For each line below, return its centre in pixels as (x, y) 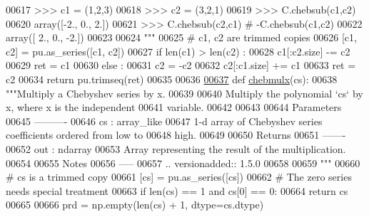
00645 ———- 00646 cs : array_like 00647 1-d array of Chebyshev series (164, 121)
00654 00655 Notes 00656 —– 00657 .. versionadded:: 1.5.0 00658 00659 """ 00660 (183, 163)
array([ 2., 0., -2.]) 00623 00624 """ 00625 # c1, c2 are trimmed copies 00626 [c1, (181, 37)
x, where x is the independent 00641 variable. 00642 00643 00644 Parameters (174, 107)
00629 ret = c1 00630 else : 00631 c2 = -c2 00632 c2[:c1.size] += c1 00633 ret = (181, 65)
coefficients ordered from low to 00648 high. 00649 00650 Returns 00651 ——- (176, 135)
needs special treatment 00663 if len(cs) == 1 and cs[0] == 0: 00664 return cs (177, 190)
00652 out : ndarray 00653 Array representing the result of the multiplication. (176, 148)
